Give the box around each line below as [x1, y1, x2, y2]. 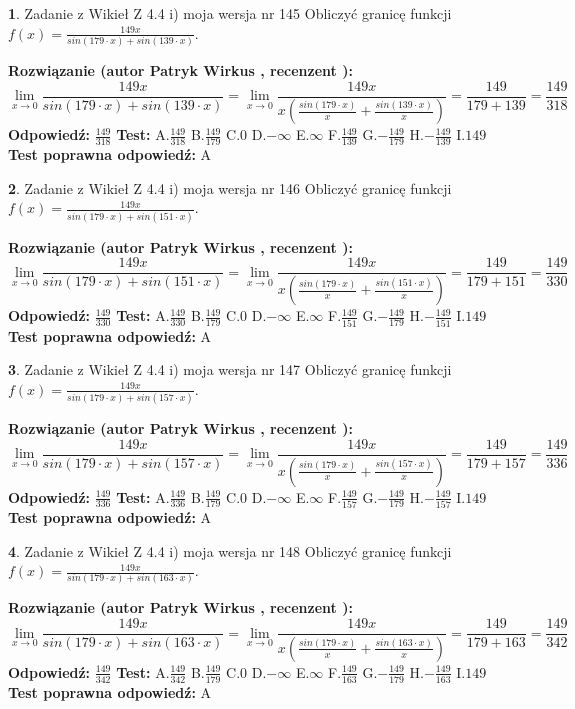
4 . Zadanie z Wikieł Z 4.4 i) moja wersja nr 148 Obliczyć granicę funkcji [8, 540, 452, 561]
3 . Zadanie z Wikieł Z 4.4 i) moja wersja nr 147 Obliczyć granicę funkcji [8, 359, 452, 380]
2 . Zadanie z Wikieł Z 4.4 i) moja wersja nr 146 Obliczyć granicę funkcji [8, 177, 452, 198]
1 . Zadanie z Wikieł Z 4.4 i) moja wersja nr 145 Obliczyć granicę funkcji [8, 3, 452, 23]
